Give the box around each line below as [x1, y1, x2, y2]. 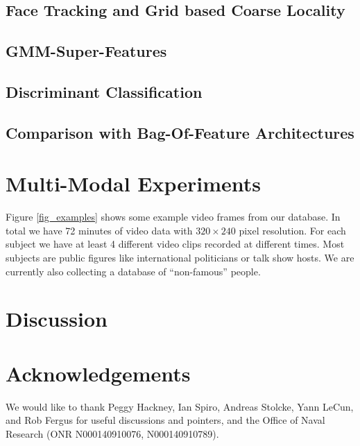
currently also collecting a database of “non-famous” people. [6, 264, 261, 278]
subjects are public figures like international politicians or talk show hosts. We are [6, 250, 354, 265]
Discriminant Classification [6, 80, 203, 102]
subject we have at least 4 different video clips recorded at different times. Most [6, 237, 345, 251]
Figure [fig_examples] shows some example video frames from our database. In [6, 209, 341, 224]
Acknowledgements [6, 359, 191, 387]
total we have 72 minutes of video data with [6, 223, 193, 237]
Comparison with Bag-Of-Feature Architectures [6, 121, 354, 143]
